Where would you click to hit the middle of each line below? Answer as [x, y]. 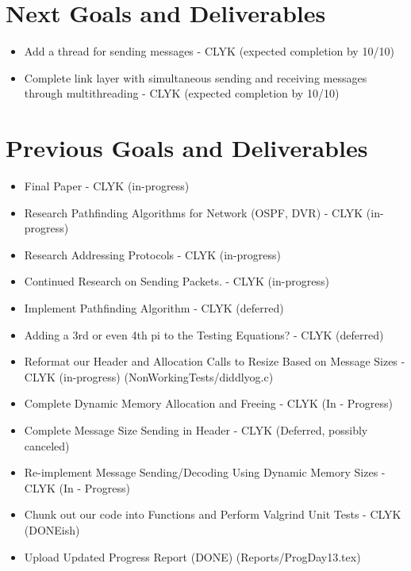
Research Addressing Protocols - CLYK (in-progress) [153, 254]
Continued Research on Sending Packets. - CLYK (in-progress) [177, 281]
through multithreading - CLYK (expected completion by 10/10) [182, 93]
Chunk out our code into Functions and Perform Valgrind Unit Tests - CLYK [213, 514]
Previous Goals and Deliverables [187, 148]
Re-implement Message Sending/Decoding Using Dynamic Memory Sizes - [205, 472]
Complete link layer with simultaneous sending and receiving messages [196, 77]
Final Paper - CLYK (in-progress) [107, 186]
